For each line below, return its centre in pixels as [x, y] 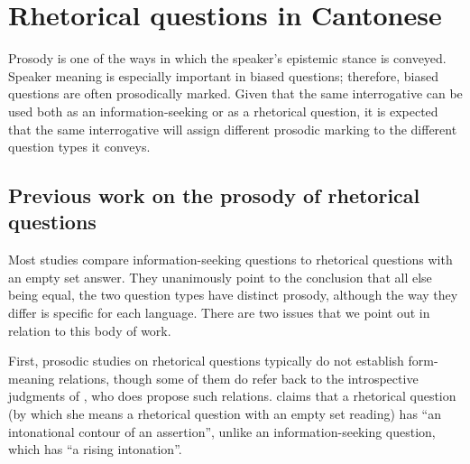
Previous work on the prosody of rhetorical [214, 195]
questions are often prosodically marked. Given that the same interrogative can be [235, 93]
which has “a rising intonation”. [95, 449]
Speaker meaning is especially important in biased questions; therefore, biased [224, 75]
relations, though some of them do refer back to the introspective [238, 378]
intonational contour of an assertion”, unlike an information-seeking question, [222, 431]
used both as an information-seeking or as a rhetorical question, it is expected [223, 111]
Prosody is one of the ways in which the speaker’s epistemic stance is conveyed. [227, 58]
